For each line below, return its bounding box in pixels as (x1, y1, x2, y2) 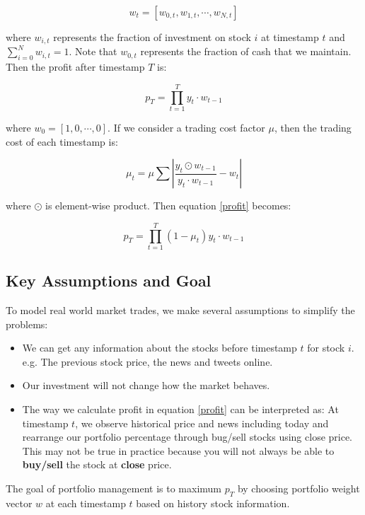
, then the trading (274, 120, 352, 134)
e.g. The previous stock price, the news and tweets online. (22, 354, 273, 369)
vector (6, 495, 33, 510)
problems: (6, 316, 48, 331)
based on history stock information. (136, 495, 290, 510)
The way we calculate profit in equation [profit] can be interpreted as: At (22, 402, 339, 417)
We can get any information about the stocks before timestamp (22, 340, 297, 355)
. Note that (69, 44, 117, 59)
